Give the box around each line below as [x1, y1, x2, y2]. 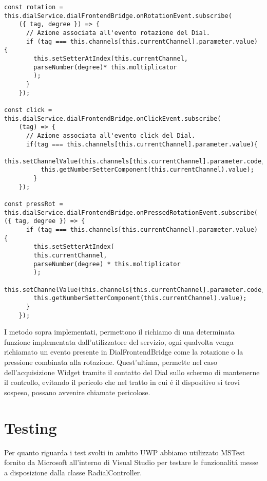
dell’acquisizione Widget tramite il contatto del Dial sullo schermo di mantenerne [4, 366, 260, 377]
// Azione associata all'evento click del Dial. [26, 132, 196, 139]
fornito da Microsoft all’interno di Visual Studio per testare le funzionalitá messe [4, 457, 258, 468]
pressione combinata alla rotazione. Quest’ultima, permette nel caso [4, 357, 217, 367]
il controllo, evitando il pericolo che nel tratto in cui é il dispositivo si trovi [4, 377, 240, 387]
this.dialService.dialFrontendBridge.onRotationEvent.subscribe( [4, 12, 232, 20]
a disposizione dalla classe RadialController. [4, 467, 142, 477]
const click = [4, 106, 52, 114]
